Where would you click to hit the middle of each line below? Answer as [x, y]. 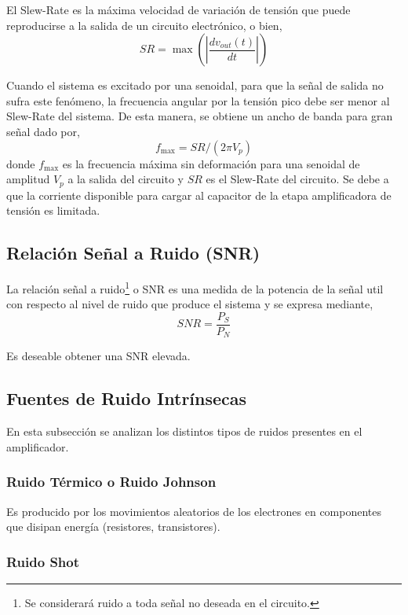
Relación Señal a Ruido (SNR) [133, 253]
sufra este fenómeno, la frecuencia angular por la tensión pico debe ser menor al [198, 100]
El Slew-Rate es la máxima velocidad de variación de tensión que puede [178, 9]
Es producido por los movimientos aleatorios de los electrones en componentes [194, 511]
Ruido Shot [43, 561]
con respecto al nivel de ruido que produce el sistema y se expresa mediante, [190, 304]
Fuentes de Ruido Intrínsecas [127, 398]
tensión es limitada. [53, 210]
